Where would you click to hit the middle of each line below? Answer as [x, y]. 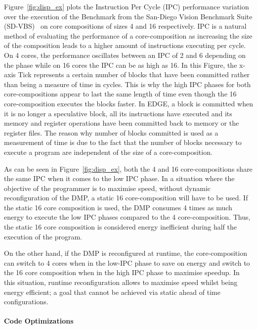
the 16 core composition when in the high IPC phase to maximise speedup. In [122, 272]
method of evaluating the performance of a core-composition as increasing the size [128, 35]
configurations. [26, 302]
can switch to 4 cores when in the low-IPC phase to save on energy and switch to [127, 262]
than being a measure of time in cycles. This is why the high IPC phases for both [128, 84]
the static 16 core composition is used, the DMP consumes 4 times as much [118, 207]
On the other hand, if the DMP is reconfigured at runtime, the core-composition [126, 253]
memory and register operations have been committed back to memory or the [122, 123]
